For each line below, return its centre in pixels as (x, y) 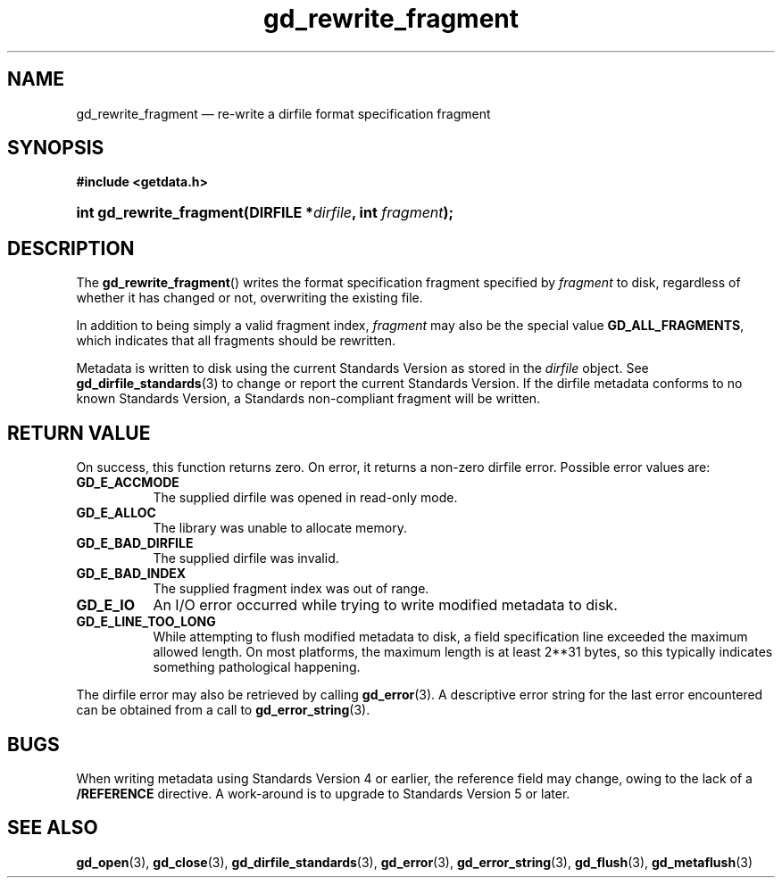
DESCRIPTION (71, 248)
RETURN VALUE (79, 433)
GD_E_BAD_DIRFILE (135, 543)
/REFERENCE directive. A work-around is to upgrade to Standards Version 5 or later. (323, 793)
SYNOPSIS (56, 148)
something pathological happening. (257, 667)
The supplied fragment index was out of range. (291, 589)
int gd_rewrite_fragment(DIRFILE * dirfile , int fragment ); (265, 213)
